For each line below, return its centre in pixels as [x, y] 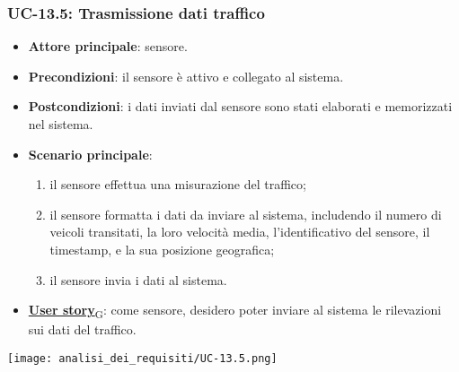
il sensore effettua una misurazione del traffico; [178, 184]
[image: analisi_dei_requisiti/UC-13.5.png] [142, 358]
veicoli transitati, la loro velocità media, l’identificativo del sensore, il [240, 232]
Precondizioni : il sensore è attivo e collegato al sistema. [186, 76]
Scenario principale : [90, 154]
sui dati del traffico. [82, 329]
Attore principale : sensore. [108, 46]
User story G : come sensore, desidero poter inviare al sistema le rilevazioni [235, 311]
